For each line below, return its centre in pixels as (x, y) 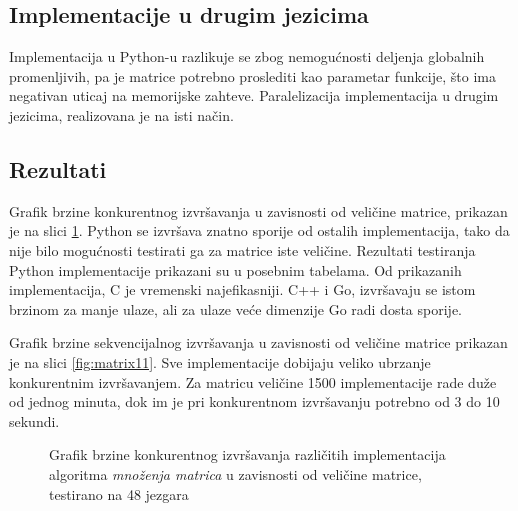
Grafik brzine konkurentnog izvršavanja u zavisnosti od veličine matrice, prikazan (258, 210)
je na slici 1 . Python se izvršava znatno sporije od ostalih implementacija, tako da (259, 230)
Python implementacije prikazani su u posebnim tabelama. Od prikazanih (235, 269)
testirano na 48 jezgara (119, 493)
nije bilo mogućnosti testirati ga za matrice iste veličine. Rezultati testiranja (242, 249)
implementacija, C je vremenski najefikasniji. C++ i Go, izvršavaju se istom (242, 289)
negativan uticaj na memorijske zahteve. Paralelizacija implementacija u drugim (254, 95)
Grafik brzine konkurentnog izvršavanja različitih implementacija (247, 454)
